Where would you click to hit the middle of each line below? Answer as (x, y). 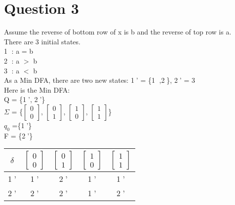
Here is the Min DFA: (37, 89)
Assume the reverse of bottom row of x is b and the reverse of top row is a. (118, 32)
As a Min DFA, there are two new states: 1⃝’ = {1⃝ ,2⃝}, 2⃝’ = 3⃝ (100, 80)
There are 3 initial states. (42, 41)
